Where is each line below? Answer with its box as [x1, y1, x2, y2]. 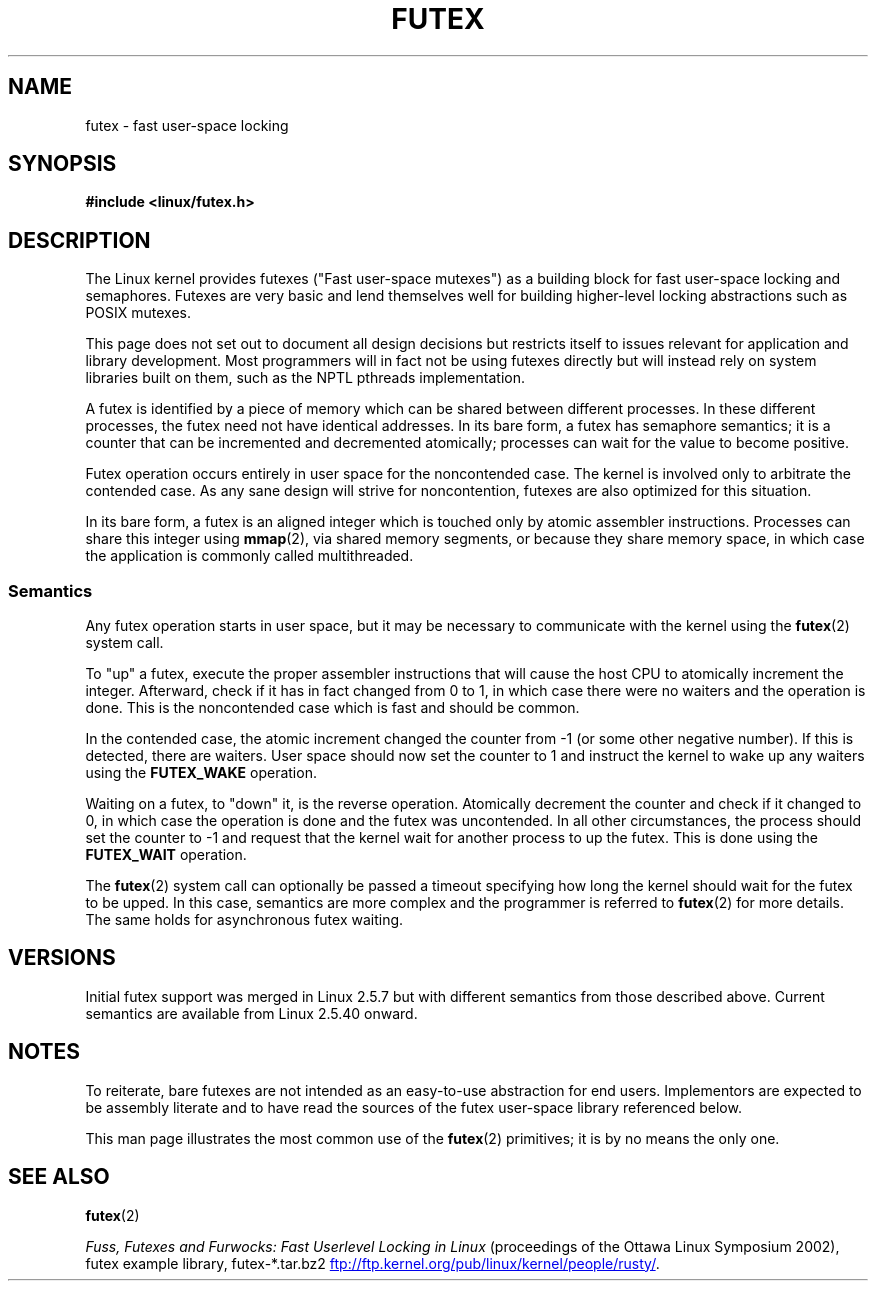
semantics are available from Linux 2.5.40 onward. [85, 1004, 418, 1022]
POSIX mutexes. [85, 304, 192, 322]
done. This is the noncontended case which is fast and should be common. [85, 699, 580, 717]
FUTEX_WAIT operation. [85, 846, 247, 864]
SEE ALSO [8, 1164, 110, 1190]
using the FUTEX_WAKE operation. [85, 764, 317, 782]
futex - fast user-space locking [85, 116, 289, 134]
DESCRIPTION [8, 227, 151, 253]
